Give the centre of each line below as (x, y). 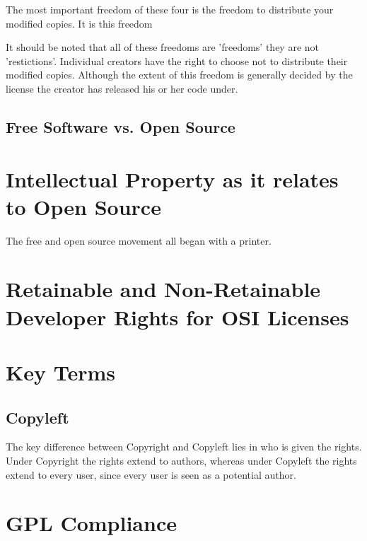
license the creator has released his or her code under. (122, 88)
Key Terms (60, 372)
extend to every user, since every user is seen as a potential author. (151, 474)
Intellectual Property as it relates (172, 179)
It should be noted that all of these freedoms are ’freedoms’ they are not (163, 47)
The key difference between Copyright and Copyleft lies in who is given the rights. (184, 447)
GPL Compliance (91, 523)
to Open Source (83, 206)
